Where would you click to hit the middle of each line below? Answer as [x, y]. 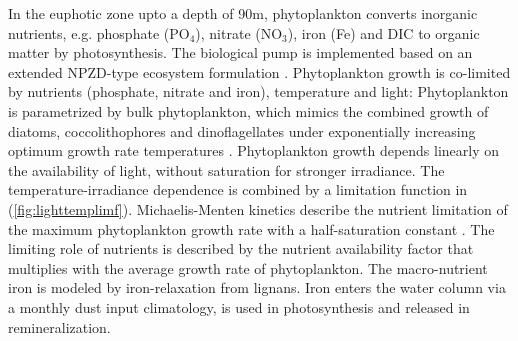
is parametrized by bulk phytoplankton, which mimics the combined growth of [248, 110]
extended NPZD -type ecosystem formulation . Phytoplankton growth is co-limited [259, 71]
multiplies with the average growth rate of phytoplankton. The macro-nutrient [248, 267]
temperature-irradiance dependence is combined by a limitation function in [238, 189]
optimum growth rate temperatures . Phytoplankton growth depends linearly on [254, 150]
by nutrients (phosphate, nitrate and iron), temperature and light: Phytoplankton [258, 91]
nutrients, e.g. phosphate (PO [99, 32]
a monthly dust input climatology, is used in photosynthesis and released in [239, 306]
